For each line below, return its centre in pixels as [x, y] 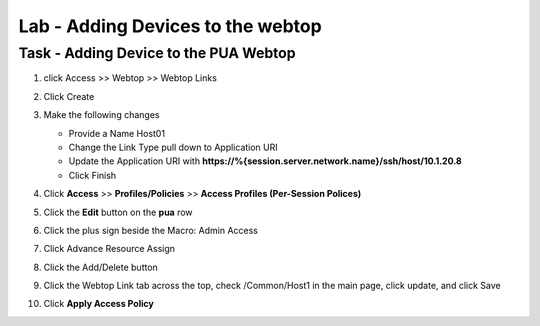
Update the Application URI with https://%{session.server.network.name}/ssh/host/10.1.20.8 [265, 161]
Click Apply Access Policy [98, 304]
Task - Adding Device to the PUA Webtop [157, 53]
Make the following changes [101, 115]
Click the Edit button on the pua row [118, 212]
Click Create [69, 96]
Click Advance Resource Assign [109, 249]
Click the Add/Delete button [101, 267]
